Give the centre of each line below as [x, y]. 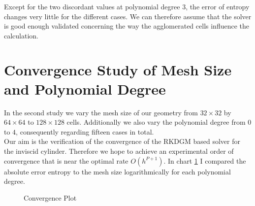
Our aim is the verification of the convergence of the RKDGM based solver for [122, 141]
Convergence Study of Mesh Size [118, 69]
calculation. [21, 35]
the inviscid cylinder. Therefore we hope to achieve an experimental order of [119, 151]
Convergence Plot [50, 197]
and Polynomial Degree [85, 88]
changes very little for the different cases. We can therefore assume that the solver [128, 16]
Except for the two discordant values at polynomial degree [92, 6]
